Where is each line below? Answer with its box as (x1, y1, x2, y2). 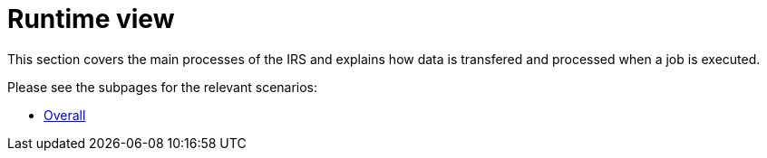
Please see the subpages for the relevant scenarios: (7, 79, 318, 95)
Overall (44, 107, 86, 123)
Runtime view (7, 4, 175, 34)
